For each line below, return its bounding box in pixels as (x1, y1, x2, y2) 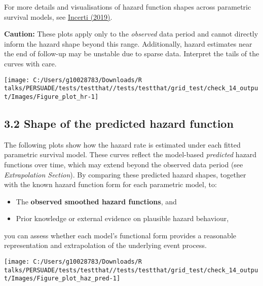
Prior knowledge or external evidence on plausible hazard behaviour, (16, 213, 229, 224)
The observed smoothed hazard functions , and (16, 196, 177, 206)
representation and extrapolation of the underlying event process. (4, 240, 207, 251)
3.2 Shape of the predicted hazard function (4, 115, 234, 131)
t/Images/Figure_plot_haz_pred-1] (4, 275, 121, 282)
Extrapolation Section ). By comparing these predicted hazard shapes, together (4, 169, 246, 180)
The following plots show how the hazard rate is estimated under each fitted (4, 139, 241, 150)
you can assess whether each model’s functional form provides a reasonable (4, 230, 236, 240)
